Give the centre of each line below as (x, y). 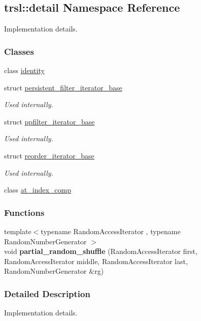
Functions (24, 212)
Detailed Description (47, 293)
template (18, 231)
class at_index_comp (38, 190)
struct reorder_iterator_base (49, 155)
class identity (24, 70)
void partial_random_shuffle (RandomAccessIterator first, (101, 251)
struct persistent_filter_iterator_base (63, 87)
